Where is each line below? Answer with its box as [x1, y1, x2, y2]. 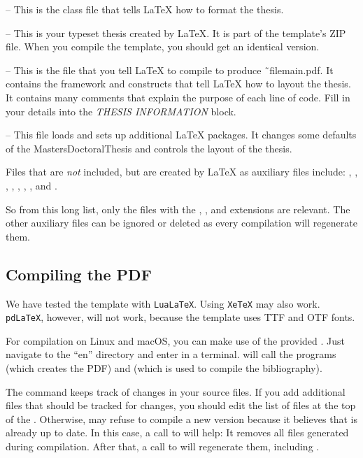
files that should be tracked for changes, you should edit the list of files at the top [6, 398, 356, 413]
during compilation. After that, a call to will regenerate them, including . [6, 438, 320, 453]
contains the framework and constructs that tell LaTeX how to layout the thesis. [6, 76, 351, 91]
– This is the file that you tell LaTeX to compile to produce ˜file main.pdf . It [6, 62, 334, 77]
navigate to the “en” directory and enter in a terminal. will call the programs [6, 347, 336, 362]
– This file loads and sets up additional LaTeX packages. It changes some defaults [6, 127, 357, 142]
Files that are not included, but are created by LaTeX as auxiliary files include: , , [6, 164, 358, 179]
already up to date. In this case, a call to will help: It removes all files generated [6, 425, 349, 440]
